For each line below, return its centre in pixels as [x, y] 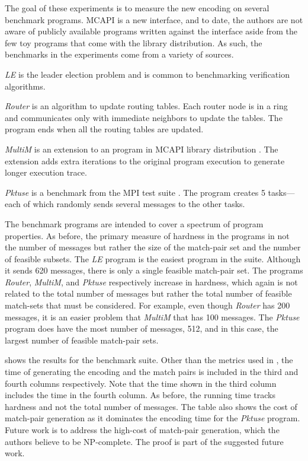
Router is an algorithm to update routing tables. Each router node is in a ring [146, 106]
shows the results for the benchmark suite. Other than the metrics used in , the [149, 360]
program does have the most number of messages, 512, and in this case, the [142, 328]
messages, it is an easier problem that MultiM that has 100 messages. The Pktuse [152, 317]
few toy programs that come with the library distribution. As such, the [134, 42]
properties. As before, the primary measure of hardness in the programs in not [147, 235]
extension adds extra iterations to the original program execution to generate [145, 160]
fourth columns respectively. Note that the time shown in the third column [141, 383]
